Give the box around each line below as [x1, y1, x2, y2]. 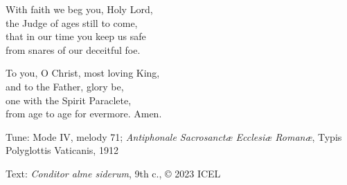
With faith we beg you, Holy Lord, [6, 2, 153, 16]
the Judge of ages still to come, [6, 15, 138, 30]
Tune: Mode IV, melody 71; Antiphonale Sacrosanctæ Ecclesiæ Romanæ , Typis [6, 129, 342, 144]
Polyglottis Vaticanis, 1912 [6, 143, 118, 157]
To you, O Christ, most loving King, [6, 66, 160, 80]
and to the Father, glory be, [6, 79, 124, 93]
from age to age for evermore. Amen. [6, 106, 162, 121]
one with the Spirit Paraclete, [6, 92, 132, 107]
